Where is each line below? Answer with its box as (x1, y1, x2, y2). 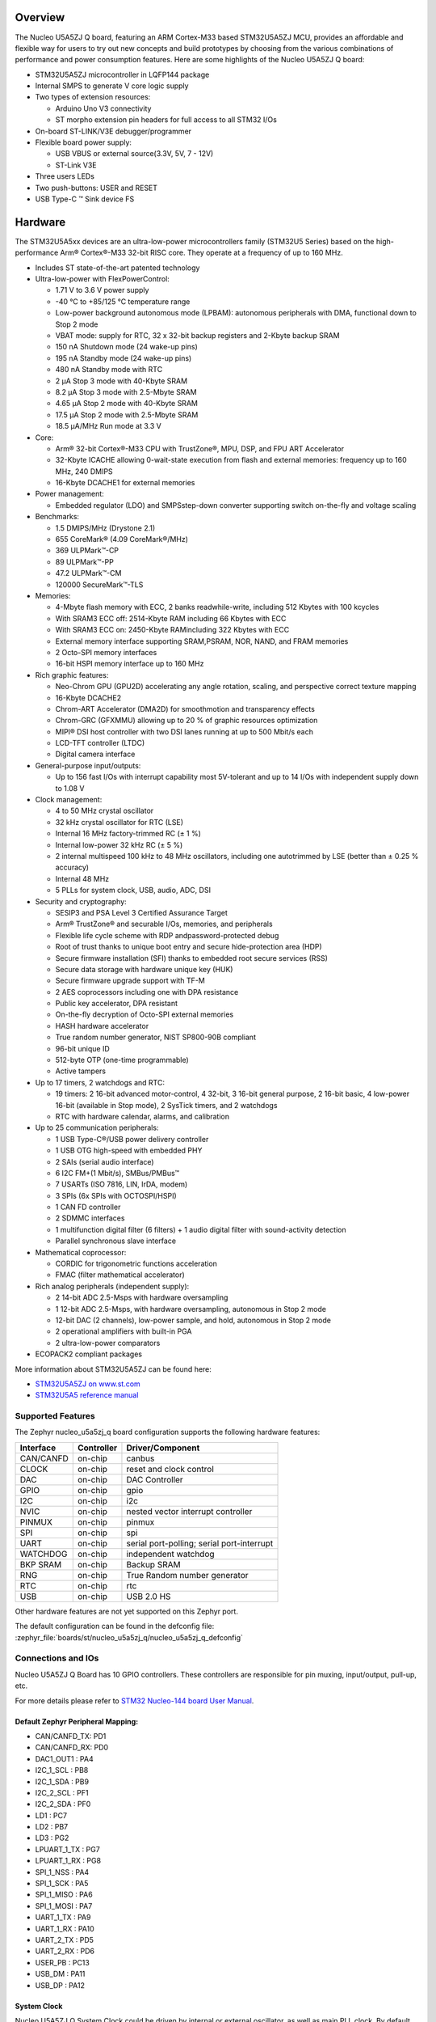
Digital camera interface (55, 749, 136, 759)
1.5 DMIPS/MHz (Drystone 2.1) (55, 522, 156, 533)
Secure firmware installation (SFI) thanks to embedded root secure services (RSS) (55, 953, 329, 962)
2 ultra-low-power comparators (55, 1338, 161, 1347)
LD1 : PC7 (35, 1810, 68, 1820)
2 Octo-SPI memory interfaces (55, 647, 157, 657)
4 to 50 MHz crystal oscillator (55, 806, 154, 816)
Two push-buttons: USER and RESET (35, 183, 157, 192)
